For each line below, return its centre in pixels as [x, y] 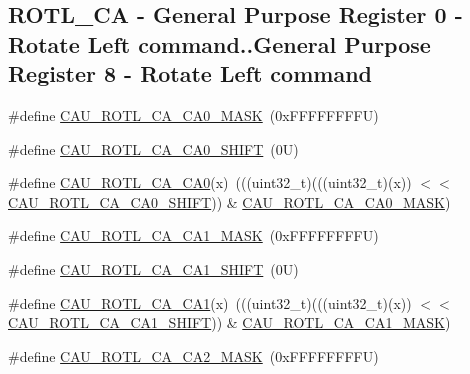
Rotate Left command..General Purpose [219, 43]
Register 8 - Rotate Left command [190, 73]
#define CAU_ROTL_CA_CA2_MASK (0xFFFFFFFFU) [193, 355]
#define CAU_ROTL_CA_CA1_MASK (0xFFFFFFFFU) [193, 235]
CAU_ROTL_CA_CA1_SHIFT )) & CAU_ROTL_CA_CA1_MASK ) [229, 322]
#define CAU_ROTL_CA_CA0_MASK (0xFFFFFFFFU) [193, 114]
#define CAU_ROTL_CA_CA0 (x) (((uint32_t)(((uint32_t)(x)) [210, 182]
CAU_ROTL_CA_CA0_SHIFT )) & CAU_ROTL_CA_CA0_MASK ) [229, 201]
